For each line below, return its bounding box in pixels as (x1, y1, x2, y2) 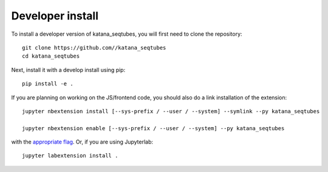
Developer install (11, 9, 99, 22)
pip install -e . (22, 81, 73, 87)
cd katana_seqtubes (22, 53, 80, 60)
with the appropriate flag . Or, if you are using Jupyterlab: (11, 138, 154, 145)
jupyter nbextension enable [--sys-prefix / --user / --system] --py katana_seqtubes (22, 125, 285, 131)
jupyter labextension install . (22, 152, 118, 159)
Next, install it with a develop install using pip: (11, 66, 126, 73)
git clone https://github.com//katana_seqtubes (22, 44, 166, 51)
